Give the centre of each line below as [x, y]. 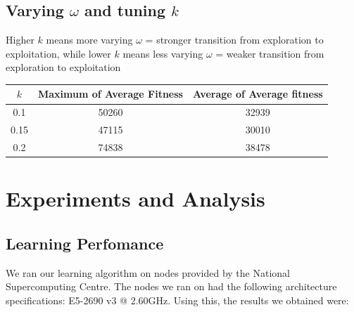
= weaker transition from [270, 53]
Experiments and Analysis [135, 199]
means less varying [163, 53]
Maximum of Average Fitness [110, 94]
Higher [20, 40]
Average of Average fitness [258, 94]
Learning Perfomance [85, 243]
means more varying [89, 40]
